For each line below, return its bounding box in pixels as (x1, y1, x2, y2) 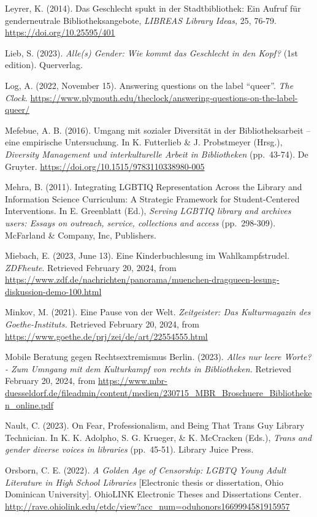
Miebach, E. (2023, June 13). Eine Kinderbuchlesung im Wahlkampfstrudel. (5, 249, 290, 262)
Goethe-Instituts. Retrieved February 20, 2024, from (5, 318, 199, 331)
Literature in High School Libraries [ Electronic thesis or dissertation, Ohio (5, 475, 283, 488)
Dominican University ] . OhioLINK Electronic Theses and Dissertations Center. (5, 488, 302, 500)
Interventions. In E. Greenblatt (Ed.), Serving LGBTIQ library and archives (5, 204, 291, 217)
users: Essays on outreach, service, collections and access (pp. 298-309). (5, 216, 276, 229)
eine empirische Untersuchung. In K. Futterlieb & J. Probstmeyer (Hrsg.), (5, 136, 283, 148)
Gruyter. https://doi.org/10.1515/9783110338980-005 (5, 159, 205, 172)
